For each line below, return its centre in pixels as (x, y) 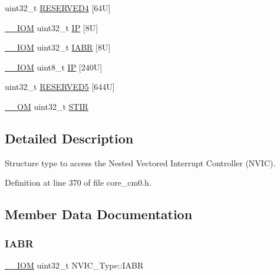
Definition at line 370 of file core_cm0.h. (78, 182)
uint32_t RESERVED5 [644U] (60, 87)
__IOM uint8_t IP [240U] (54, 67)
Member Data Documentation (99, 214)
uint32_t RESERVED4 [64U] (58, 8)
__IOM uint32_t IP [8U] (52, 27)
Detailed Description (69, 138)
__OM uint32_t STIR (47, 106)
